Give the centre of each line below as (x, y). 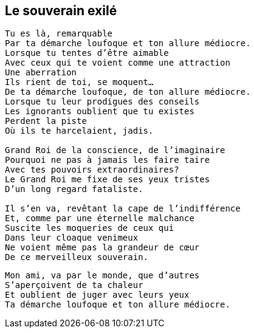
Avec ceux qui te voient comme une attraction (118, 63)
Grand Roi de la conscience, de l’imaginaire (115, 150)
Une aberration (41, 73)
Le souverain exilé (61, 11)
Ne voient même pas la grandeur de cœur (102, 248)
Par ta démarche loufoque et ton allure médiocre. (128, 43)
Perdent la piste (46, 121)
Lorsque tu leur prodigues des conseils (102, 102)
